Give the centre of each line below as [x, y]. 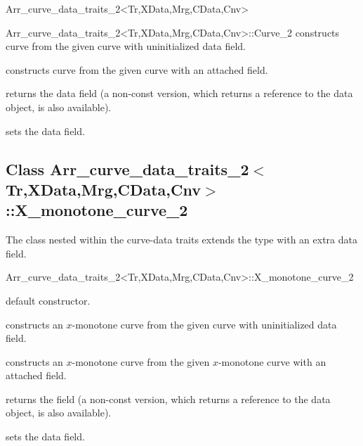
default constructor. [48, 300]
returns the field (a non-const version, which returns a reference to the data [168, 399]
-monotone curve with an [272, 361]
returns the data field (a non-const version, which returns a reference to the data [179, 93]
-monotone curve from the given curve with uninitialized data [204, 324]
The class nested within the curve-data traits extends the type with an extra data [181, 240]
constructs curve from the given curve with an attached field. [137, 69]
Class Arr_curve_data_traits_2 [127, 168]
